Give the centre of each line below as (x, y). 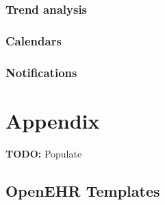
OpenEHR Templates (83, 190)
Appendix (53, 120)
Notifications (41, 72)
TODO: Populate (44, 153)
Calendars (34, 40)
